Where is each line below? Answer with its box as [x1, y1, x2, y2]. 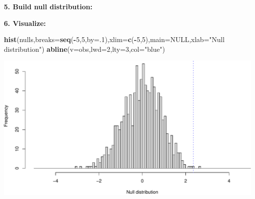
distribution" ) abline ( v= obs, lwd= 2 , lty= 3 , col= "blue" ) [4, 44, 165, 54]
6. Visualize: [4, 18, 46, 28]
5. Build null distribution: [4, 1, 93, 11]
